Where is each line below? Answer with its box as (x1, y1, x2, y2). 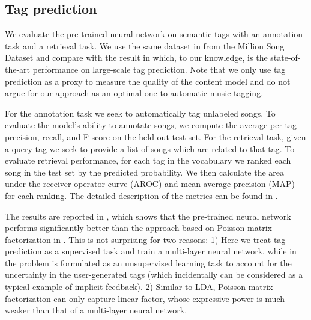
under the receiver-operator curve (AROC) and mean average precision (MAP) (5, 177, 295, 190)
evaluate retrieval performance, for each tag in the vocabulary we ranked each (5, 154, 291, 167)
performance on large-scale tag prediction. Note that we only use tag (32, 63, 286, 75)
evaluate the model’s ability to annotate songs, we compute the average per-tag (5, 118, 297, 131)
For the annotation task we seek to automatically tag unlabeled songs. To (5, 106, 276, 119)
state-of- (270, 51, 301, 64)
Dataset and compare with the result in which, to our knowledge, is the (5, 51, 268, 64)
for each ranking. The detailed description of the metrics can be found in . (5, 189, 278, 202)
